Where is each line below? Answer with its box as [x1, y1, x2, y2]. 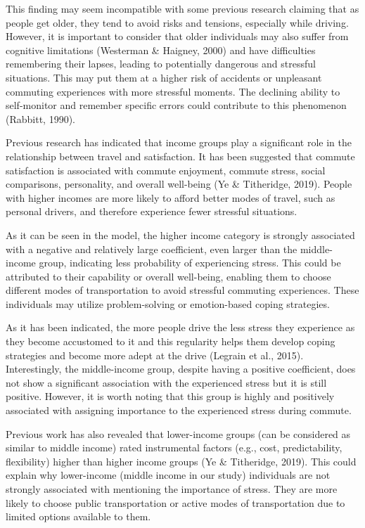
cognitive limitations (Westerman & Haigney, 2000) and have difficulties [6, 42, 316, 57]
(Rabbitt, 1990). [6, 111, 75, 126]
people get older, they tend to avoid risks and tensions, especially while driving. [6, 15, 349, 30]
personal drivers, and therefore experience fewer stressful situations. [6, 204, 297, 219]
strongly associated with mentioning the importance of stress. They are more [6, 482, 338, 496]
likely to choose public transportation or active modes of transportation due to [6, 495, 345, 510]
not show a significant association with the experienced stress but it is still [6, 375, 327, 389]
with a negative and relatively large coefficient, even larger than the [6, 241, 297, 256]
